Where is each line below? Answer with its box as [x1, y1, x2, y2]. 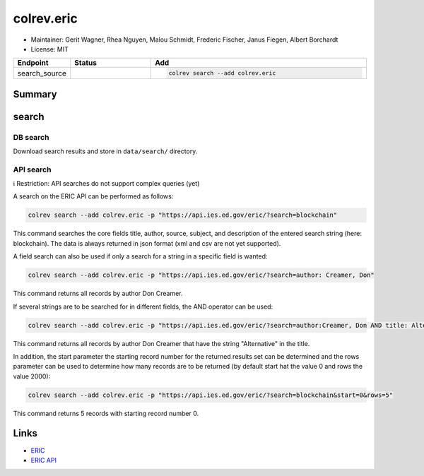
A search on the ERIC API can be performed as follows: [13, 192, 174, 201]
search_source [17, 68, 67, 78]
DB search [13, 132, 49, 142]
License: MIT [30, 44, 69, 53]
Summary [13, 88, 57, 100]
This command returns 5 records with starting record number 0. [13, 409, 199, 417]
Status [74, 58, 97, 68]
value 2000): [13, 371, 51, 381]
